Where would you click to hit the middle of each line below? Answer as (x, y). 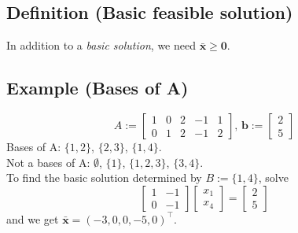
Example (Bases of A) (97, 88)
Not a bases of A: (48, 162)
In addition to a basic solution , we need (101, 45)
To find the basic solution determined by (104, 178)
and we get (33, 218)
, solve (273, 178)
